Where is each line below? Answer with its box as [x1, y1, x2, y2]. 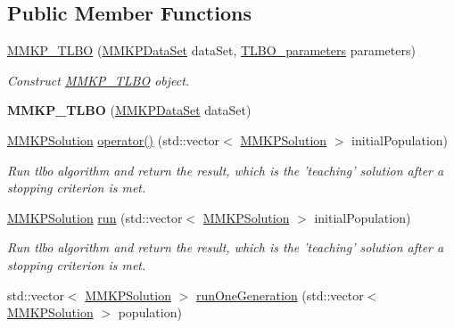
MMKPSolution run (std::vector [7, 208, 183, 226]
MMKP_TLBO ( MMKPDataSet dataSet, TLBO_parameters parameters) [7, 41, 416, 60]
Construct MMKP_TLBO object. [7, 70, 190, 89]
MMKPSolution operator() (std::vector [7, 130, 220, 149]
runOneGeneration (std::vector [195, 285, 364, 304]
